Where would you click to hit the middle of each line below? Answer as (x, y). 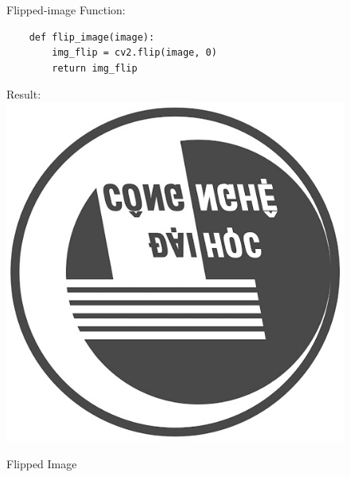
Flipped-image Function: (66, 10)
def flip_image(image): (92, 37)
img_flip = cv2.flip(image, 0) (134, 53)
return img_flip (95, 68)
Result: (24, 94)
